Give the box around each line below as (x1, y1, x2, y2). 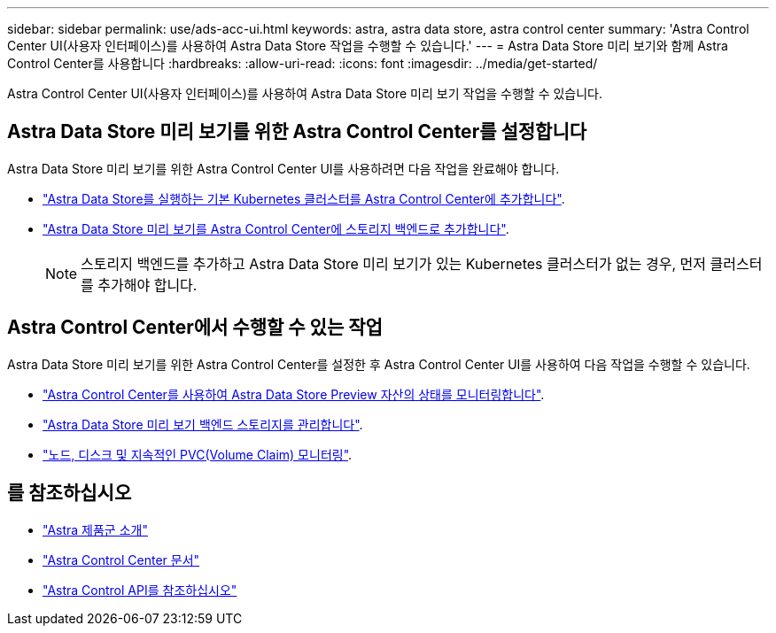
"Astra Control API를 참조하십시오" (43, 582, 237, 598)
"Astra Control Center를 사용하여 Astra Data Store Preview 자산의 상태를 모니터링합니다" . (43, 386, 545, 402)
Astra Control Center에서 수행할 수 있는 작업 (7, 316, 383, 339)
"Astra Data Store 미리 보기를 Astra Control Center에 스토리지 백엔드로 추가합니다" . (43, 220, 509, 236)
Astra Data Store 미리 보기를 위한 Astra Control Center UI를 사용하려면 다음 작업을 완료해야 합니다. (7, 160, 560, 176)
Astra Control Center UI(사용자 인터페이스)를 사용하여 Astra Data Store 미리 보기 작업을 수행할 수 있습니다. (7, 86, 603, 101)
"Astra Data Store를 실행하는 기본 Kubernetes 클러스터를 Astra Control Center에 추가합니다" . (43, 190, 565, 206)
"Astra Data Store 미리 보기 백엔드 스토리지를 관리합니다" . (43, 416, 363, 432)
